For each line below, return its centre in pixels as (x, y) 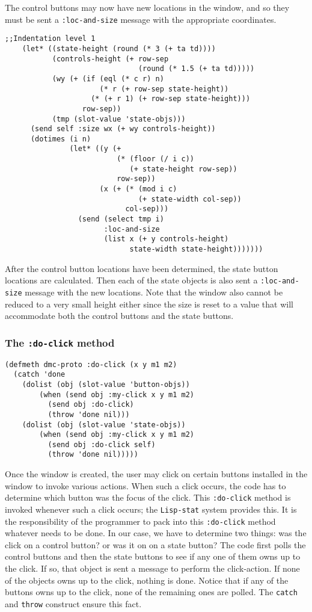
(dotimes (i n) (61, 139)
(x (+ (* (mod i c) (138, 189)
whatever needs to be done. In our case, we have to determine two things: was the (156, 533)
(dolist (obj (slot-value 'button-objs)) (106, 384)
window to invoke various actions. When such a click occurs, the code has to (145, 485)
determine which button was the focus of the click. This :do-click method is (148, 497)
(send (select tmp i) (121, 219)
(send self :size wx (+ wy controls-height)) (123, 129)
